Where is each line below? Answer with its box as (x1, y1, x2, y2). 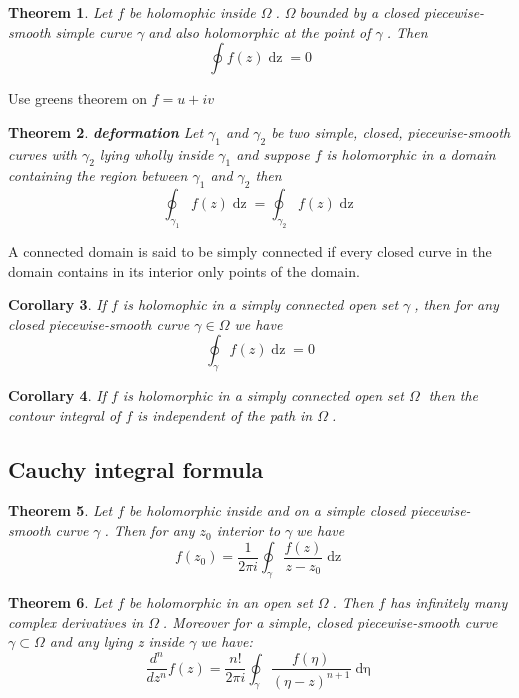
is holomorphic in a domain (326, 143, 496, 164)
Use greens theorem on (8, 88, 148, 109)
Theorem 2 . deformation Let (8, 121, 204, 142)
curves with (8, 143, 77, 164)
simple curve (55, 21, 132, 42)
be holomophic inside (129, 2, 256, 22)
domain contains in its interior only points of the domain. (8, 260, 360, 281)
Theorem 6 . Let (8, 591, 113, 612)
